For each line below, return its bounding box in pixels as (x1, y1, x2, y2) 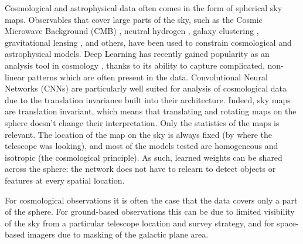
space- (277, 216, 299, 229)
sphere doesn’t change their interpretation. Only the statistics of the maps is (5, 116, 280, 128)
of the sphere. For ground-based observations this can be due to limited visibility (5, 205, 295, 218)
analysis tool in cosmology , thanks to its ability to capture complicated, (5, 59, 265, 71)
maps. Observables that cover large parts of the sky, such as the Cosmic (5, 13, 263, 25)
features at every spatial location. (5, 174, 125, 186)
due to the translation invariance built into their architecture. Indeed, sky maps (5, 93, 291, 106)
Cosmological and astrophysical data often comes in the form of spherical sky (5, 2, 282, 13)
